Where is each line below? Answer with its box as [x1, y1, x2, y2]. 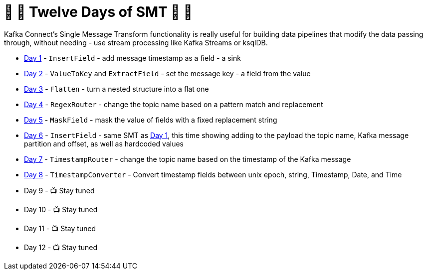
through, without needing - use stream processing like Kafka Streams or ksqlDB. [4, 38, 268, 47]
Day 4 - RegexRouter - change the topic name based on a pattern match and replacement [24, 100, 323, 109]
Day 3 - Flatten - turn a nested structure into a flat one [24, 84, 209, 93]
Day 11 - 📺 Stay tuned [24, 224, 96, 233]
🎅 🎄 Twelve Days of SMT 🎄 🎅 [4, 3, 193, 20]
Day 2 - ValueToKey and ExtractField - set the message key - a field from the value [24, 69, 311, 78]
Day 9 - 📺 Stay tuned [24, 186, 95, 195]
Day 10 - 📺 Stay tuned [24, 205, 98, 214]
